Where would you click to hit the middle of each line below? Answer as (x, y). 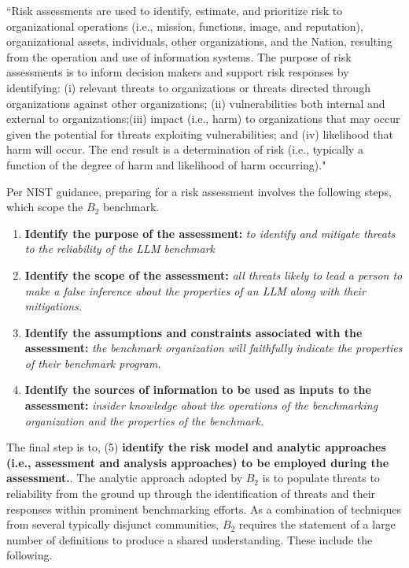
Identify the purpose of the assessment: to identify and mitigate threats (210, 233)
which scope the (45, 207)
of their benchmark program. (93, 363)
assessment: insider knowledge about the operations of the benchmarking (201, 405)
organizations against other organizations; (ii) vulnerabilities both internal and (196, 103)
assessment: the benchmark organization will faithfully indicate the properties (214, 348)
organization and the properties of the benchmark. (144, 420)
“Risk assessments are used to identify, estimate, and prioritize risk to (175, 10)
